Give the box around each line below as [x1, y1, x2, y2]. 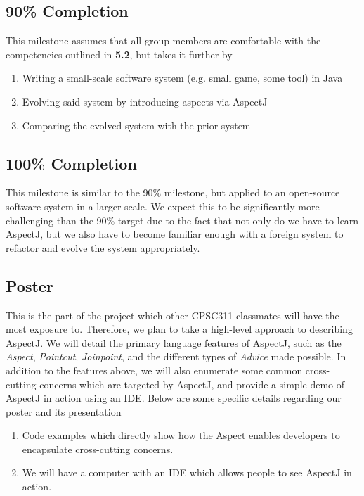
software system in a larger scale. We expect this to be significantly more [6, 198, 320, 213]
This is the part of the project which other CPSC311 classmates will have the [6, 307, 339, 322]
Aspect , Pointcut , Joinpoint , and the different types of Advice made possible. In [6, 349, 346, 364]
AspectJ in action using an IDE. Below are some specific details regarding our [6, 390, 342, 405]
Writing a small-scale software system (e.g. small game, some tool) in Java [22, 70, 343, 85]
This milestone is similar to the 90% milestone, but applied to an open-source [6, 185, 340, 200]
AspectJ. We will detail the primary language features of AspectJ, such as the [6, 335, 342, 350]
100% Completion [6, 152, 137, 174]
